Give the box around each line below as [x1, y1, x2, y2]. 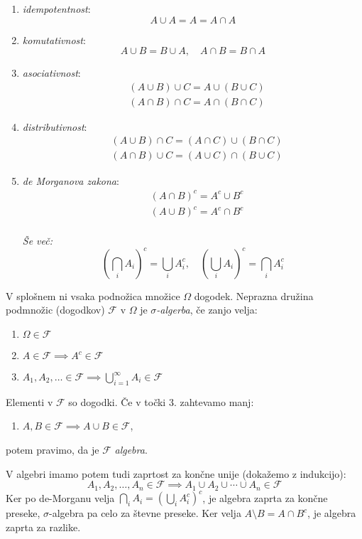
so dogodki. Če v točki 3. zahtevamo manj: [68, 394, 254, 409]
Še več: [22, 233, 53, 247]
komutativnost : [22, 32, 86, 47]
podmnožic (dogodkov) [6, 302, 105, 317]
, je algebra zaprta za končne [202, 490, 328, 505]
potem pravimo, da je [6, 442, 99, 457]
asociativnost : [22, 65, 81, 80]
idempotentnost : [22, 1, 91, 16]
